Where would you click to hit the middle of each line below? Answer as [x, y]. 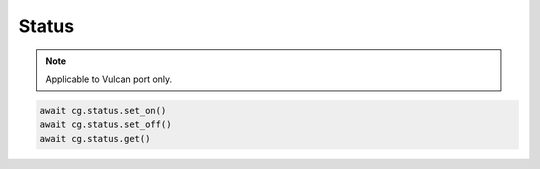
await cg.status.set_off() [105, 124]
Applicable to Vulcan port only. [109, 79]
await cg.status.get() [95, 138]
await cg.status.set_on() [103, 110]
